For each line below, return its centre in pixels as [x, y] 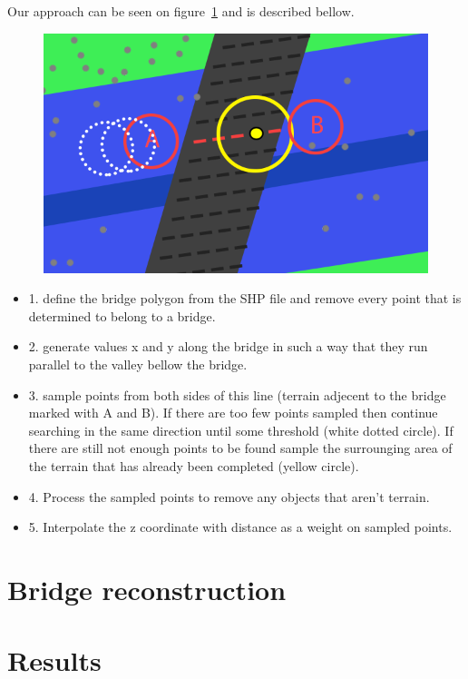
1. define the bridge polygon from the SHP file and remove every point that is [245, 298]
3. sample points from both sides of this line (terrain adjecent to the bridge [237, 394]
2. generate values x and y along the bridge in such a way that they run [228, 346]
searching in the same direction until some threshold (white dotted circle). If [241, 430]
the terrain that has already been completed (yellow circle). [194, 465]
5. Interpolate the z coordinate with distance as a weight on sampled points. [240, 527]
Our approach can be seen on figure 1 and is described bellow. [181, 11]
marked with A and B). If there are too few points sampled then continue [233, 413]
